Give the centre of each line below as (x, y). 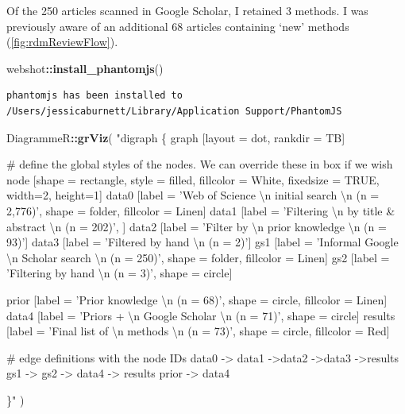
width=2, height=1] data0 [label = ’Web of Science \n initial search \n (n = (193, 195)
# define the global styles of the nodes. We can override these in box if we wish (200, 164)
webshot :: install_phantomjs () (85, 68)
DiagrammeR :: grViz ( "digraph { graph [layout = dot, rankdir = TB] (176, 137)
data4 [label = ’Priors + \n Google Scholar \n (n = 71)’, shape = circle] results (201, 315)
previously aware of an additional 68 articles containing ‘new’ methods (178, 26)
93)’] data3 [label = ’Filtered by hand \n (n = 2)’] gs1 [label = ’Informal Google (202, 242)
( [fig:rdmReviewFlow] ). (62, 42)
